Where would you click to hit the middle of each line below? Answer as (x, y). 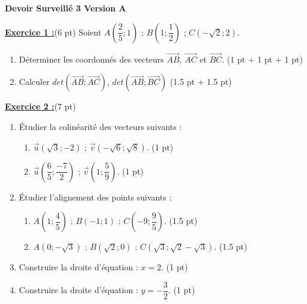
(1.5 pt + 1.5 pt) (201, 82)
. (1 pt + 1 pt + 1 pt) (262, 59)
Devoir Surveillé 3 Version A (65, 8)
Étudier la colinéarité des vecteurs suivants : (100, 126)
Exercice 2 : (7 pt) (41, 106)
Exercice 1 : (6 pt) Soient (53, 32)
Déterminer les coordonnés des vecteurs (91, 59)
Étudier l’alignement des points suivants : (95, 197)
